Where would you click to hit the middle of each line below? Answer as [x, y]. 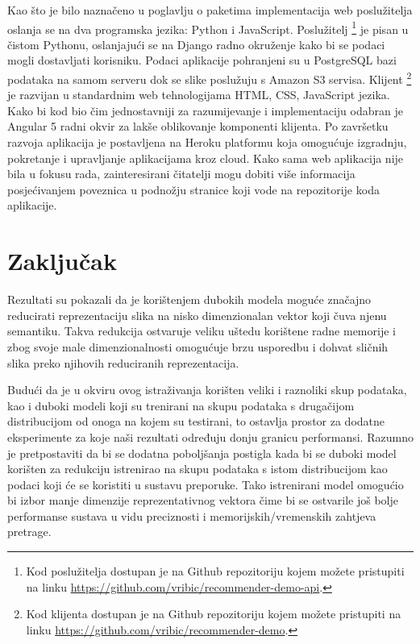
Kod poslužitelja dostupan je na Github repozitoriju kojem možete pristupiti [215, 571]
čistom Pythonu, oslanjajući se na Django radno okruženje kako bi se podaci [196, 44]
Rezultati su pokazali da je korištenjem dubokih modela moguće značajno [189, 299]
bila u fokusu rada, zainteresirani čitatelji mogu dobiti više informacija [181, 174]
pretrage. [29, 532]
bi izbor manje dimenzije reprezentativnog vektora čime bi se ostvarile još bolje [203, 500]
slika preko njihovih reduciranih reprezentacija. [123, 362]
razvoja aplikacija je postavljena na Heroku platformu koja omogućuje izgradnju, [207, 142]
